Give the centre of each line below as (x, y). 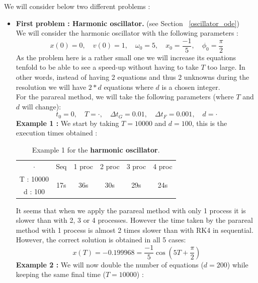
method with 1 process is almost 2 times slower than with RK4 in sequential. (135, 230)
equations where (128, 87)
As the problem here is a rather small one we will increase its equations (126, 57)
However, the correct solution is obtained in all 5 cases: (101, 240)
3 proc (136, 166)
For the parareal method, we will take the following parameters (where (125, 97)
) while (238, 264)
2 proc (110, 166)
